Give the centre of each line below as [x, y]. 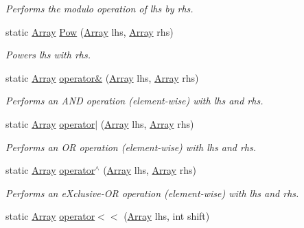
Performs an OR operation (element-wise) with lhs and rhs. [131, 147]
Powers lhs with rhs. [48, 55]
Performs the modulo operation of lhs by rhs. [100, 8]
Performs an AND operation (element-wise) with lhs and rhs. [135, 101]
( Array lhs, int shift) [167, 216]
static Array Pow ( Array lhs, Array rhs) [90, 31]
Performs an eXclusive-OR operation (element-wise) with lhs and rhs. [152, 193]
